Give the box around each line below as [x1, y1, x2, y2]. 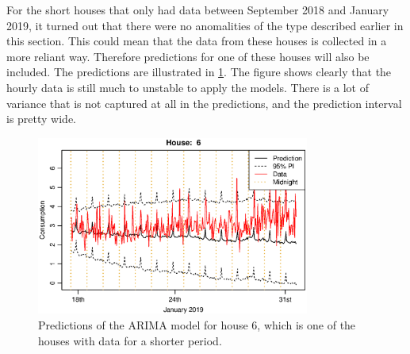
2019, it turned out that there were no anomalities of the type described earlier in [6, 17, 404, 33]
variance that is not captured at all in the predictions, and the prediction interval [6, 94, 402, 111]
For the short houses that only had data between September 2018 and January [6, 2, 389, 17]
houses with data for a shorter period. [38, 332, 222, 348]
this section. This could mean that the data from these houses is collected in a [6, 33, 387, 49]
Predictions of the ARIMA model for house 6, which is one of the [38, 316, 356, 333]
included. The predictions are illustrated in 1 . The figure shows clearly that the [6, 63, 392, 80]
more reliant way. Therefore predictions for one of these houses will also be [6, 48, 370, 64]
